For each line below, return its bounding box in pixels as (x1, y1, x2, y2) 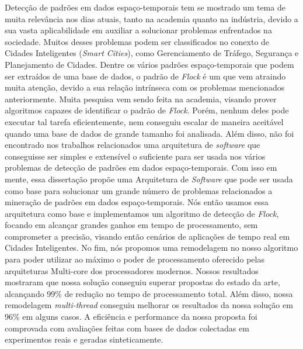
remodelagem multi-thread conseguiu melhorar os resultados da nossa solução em (5, 299, 293, 311)
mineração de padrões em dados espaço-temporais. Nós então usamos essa (5, 196, 269, 208)
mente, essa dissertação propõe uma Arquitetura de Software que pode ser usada (5, 172, 293, 185)
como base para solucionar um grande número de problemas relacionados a (5, 184, 273, 196)
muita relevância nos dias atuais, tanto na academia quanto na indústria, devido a (5, 12, 298, 25)
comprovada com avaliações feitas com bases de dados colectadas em (5, 322, 249, 334)
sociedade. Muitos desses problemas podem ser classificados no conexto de (5, 35, 270, 47)
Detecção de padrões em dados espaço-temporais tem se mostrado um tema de (5, 1, 285, 13)
